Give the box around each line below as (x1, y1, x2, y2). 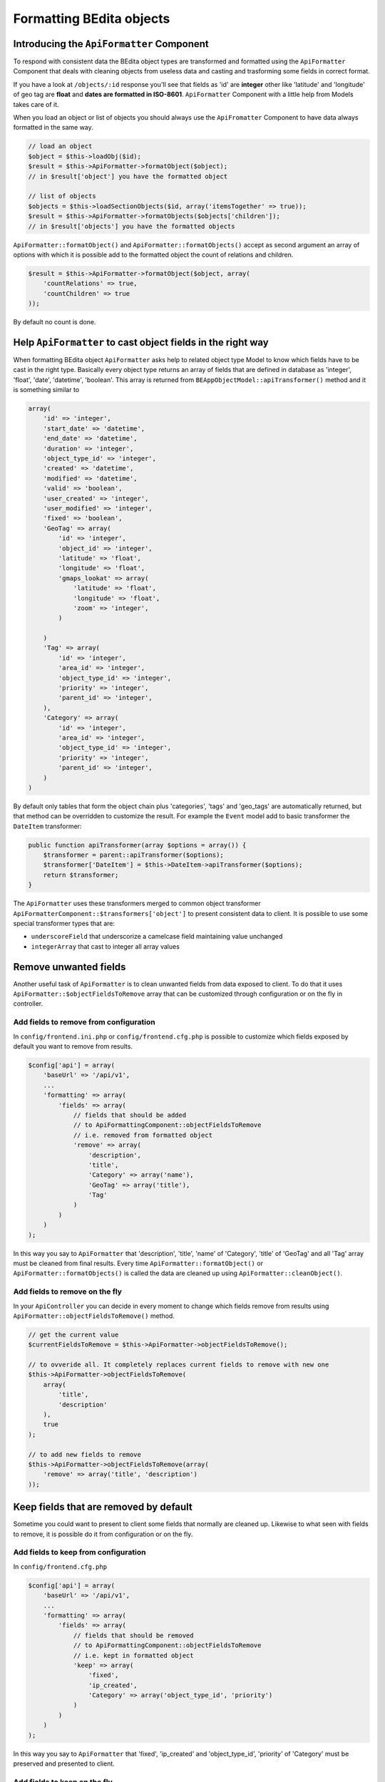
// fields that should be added (73, 1111, 187, 1119)
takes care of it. (13, 100, 60, 108)
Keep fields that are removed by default (13, 1501, 192, 1513)
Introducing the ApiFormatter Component (13, 38, 210, 50)
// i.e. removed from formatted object (73, 1131, 213, 1139)
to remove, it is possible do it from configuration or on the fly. (13, 1530, 193, 1538)
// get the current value (28, 1330, 119, 1339)
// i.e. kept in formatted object (73, 1651, 194, 1659)
